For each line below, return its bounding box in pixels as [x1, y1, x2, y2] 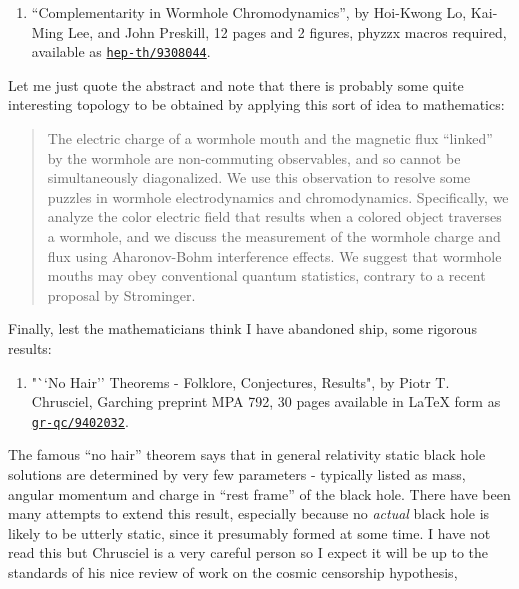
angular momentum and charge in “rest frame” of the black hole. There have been [8, 483, 511, 504]
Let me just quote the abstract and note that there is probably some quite [8, 74, 464, 95]
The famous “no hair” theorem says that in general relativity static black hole [8, 444, 486, 465]
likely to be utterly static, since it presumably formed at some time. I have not [8, 522, 491, 543]
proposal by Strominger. [47, 284, 196, 305]
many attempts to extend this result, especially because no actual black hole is [8, 503, 490, 524]
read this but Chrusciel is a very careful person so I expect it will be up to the [8, 542, 489, 563]
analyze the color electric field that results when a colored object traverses [47, 206, 502, 227]
